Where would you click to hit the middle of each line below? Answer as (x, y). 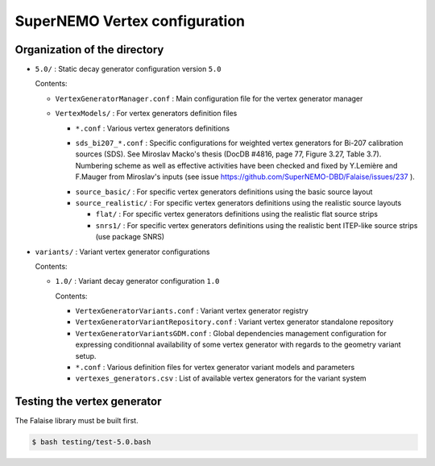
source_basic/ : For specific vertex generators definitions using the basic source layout (224, 191)
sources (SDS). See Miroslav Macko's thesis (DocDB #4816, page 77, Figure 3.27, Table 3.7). (228, 154)
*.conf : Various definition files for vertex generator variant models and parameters (215, 368)
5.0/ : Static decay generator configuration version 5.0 (128, 69)
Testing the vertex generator (88, 402)
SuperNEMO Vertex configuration (130, 21)
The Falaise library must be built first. (77, 421)
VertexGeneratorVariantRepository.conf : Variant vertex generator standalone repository (234, 322)
